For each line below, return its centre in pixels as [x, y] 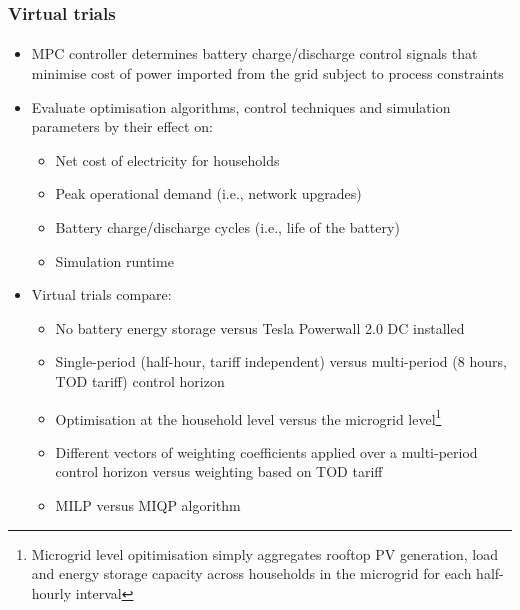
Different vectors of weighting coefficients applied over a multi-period [266, 451]
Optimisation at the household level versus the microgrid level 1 [248, 417]
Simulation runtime [114, 260]
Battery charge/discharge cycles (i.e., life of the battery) [227, 227]
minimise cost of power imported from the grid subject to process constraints [267, 73]
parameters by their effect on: [122, 126]
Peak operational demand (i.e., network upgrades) [208, 193]
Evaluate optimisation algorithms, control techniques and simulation [241, 106]
